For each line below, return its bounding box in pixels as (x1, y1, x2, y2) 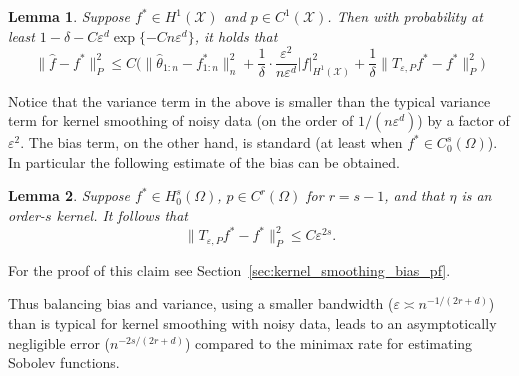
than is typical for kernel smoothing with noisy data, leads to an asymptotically (8, 313, 497, 334)
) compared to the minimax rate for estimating (184, 332, 473, 353)
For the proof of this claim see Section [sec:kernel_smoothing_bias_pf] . (8, 259, 451, 280)
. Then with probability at (327, 6, 483, 26)
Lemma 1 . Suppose (8, 6, 131, 26)
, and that (384, 185, 445, 206)
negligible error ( (8, 332, 111, 353)
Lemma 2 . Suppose (8, 185, 131, 206)
